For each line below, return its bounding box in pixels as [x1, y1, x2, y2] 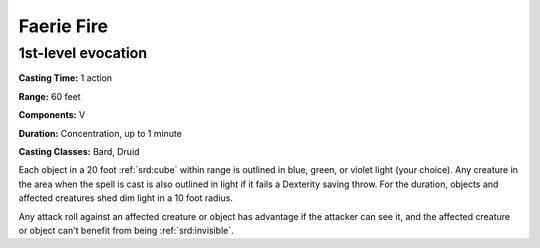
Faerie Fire [18, 15, 109, 37]
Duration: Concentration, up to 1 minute [18, 127, 182, 139]
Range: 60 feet [18, 90, 81, 102]
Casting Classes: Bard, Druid [18, 145, 140, 157]
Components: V [18, 109, 86, 121]
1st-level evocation [18, 44, 148, 62]
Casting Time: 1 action [18, 72, 113, 84]
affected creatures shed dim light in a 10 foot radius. [18, 192, 234, 204]
